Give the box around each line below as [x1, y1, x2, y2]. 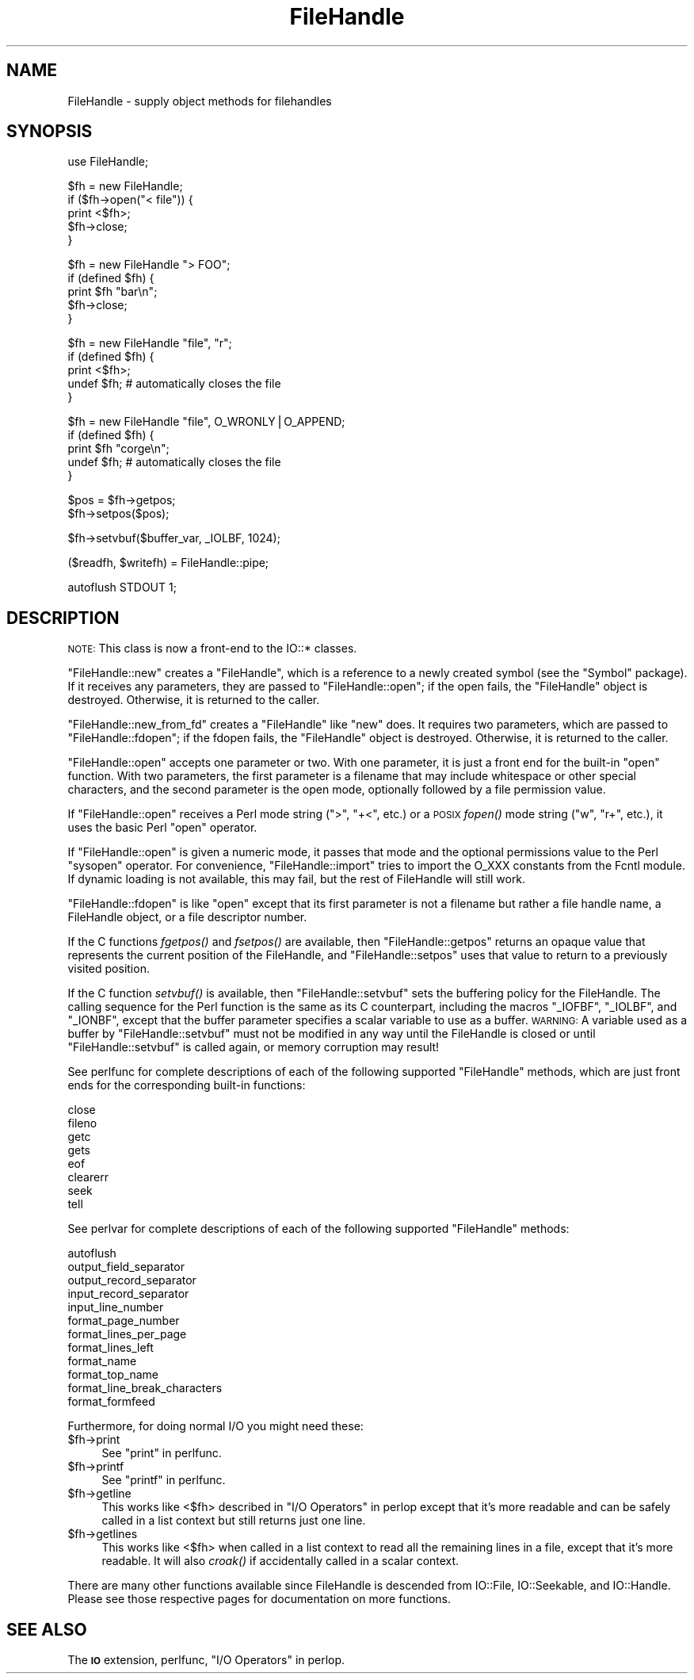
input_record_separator [67, 1287, 189, 1301]
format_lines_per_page [67, 1327, 187, 1341]
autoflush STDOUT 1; [67, 580, 177, 595]
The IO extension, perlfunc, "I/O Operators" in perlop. [67, 1653, 345, 1667]
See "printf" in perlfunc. [101, 1473, 226, 1487]
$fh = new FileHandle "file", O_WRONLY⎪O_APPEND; [67, 415, 345, 429]
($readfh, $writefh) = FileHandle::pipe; [67, 556, 269, 570]
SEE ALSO [6, 1619, 87, 1640]
